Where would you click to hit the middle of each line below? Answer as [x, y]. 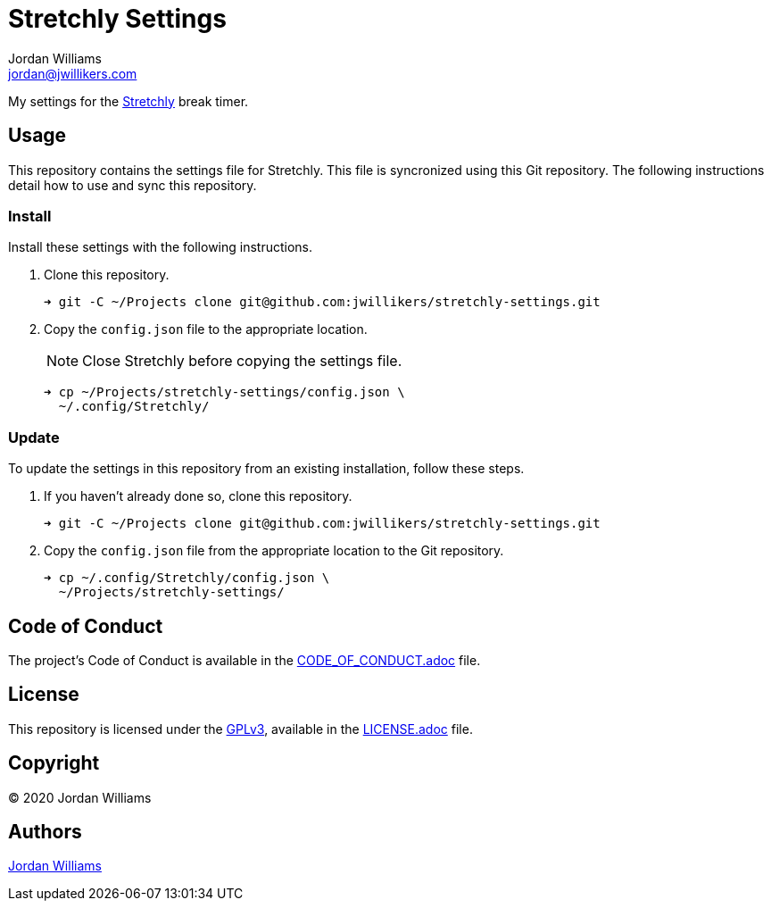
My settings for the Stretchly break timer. [128, 101]
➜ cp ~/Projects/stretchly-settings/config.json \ [224, 392]
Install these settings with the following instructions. [161, 247]
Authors [45, 832]
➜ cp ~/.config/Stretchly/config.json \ [187, 578]
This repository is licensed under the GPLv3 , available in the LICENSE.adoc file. [240, 729]
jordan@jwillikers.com [73, 73]
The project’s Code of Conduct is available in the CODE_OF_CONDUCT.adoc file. [245, 660]
